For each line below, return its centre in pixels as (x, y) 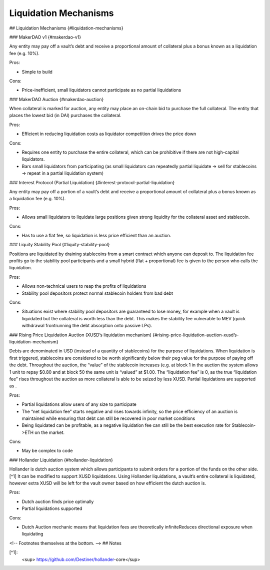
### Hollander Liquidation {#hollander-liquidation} (61, 460)
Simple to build (37, 72)
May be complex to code (47, 451)
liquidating (32, 534)
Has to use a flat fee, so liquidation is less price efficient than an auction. (96, 235)
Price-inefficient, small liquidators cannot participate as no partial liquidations (101, 90)
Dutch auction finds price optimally (58, 501)
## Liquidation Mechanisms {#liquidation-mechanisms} (66, 28)
